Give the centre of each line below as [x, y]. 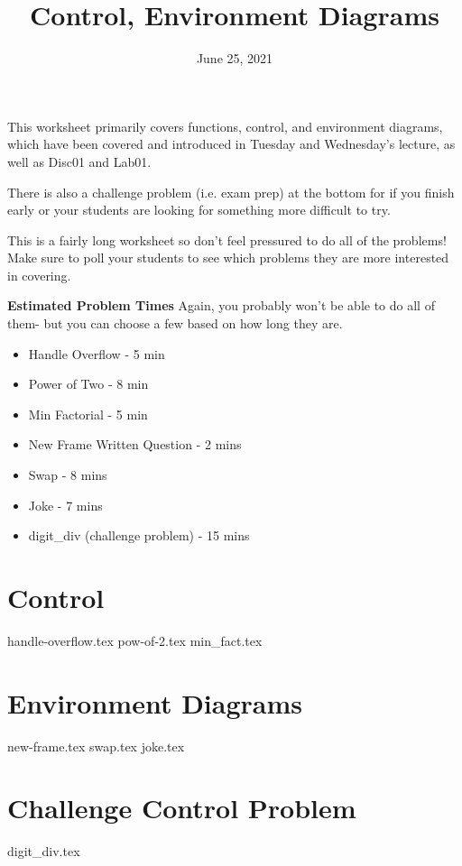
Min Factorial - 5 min [88, 414]
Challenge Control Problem [182, 808]
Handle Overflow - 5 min [97, 353]
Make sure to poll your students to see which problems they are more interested [228, 258]
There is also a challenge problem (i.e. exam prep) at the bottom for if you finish [231, 192]
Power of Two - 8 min [88, 384]
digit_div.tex [44, 851]
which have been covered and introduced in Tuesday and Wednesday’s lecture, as [231, 144]
